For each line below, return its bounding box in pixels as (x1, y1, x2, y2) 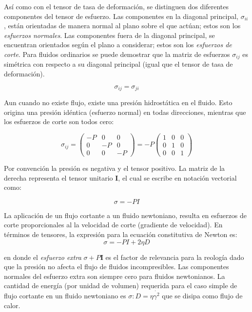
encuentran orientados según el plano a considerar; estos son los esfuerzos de (4, 39, 232, 50)
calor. (4, 300, 20, 310)
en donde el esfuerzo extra (4, 252, 81, 262)
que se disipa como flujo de (162, 291, 243, 301)
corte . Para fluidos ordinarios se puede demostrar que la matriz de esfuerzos (4, 49, 230, 59)
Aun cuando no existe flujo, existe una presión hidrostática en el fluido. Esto (4, 97, 233, 108)
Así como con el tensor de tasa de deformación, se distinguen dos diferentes (4, 1, 229, 11)
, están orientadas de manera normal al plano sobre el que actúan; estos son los (4, 20, 241, 31)
